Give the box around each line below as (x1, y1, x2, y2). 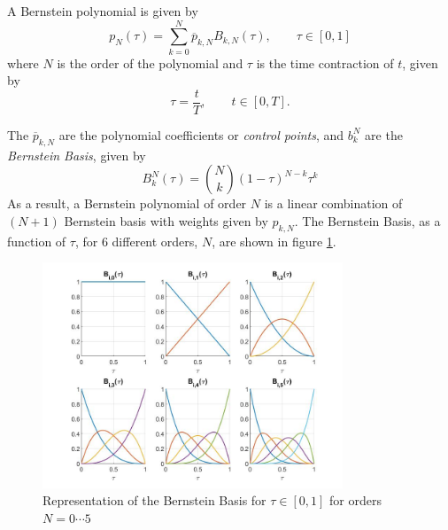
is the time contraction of (256, 53, 394, 72)
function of (7, 231, 66, 250)
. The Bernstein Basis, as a (294, 211, 441, 230)
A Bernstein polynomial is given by (7, 2, 198, 19)
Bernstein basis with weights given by (64, 211, 268, 230)
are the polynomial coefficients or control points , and (58, 125, 344, 144)
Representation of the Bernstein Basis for (42, 491, 266, 510)
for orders (329, 491, 382, 510)
